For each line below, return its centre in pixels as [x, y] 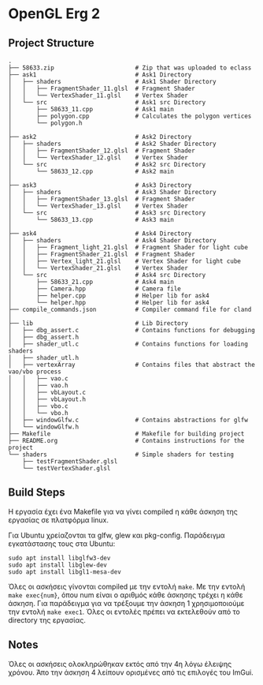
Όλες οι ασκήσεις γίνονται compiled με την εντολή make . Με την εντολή [127, 586]
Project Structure [51, 43]
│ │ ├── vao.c [38, 379]
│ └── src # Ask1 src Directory [107, 103]
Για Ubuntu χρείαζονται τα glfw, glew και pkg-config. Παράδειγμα [117, 535]
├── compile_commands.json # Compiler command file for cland [130, 309]
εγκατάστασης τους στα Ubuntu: [62, 543]
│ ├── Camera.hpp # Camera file [94, 289]
